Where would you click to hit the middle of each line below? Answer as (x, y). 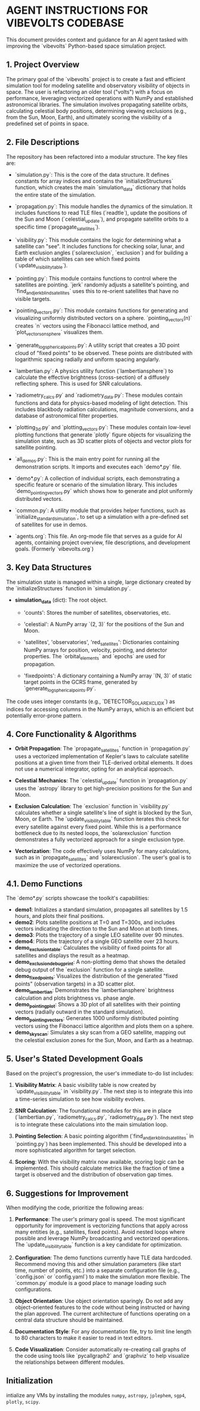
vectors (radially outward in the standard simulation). (79, 1012)
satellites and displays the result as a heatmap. (72, 956)
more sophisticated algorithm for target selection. (76, 1150)
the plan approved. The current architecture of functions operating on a (102, 1313)
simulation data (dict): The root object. (61, 600)
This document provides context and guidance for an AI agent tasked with (97, 39)
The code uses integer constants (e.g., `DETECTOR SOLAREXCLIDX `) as (91, 702)
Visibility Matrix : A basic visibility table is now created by (85, 1085)
